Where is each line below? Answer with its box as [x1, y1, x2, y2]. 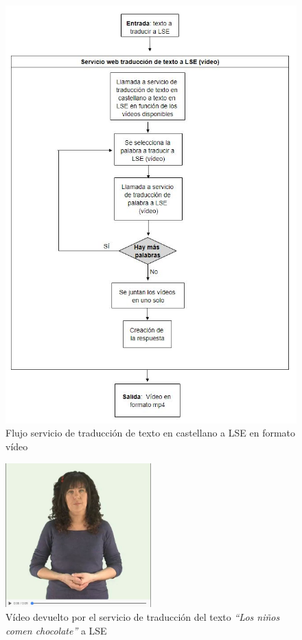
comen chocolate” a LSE [5, 623, 107, 637]
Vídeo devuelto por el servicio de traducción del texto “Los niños [5, 609, 280, 624]
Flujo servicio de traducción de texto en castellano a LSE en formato [5, 426, 296, 440]
